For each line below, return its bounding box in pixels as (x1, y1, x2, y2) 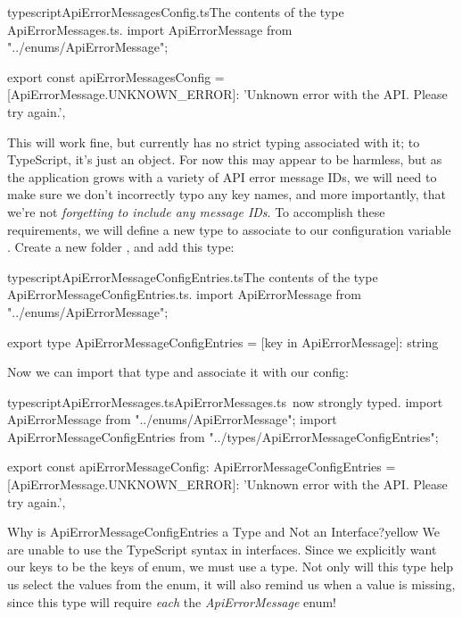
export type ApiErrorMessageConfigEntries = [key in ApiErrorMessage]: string (7, 332, 439, 351)
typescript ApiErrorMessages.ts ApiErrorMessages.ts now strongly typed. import (7, 392, 443, 411)
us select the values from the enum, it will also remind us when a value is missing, (7, 575, 456, 594)
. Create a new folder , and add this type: (7, 238, 235, 256)
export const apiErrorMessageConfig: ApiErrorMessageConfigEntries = (7, 457, 396, 476)
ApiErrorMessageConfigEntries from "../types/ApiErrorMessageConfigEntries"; (7, 427, 439, 446)
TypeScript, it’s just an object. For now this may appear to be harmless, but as (7, 150, 442, 169)
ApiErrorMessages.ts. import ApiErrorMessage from (7, 20, 293, 38)
